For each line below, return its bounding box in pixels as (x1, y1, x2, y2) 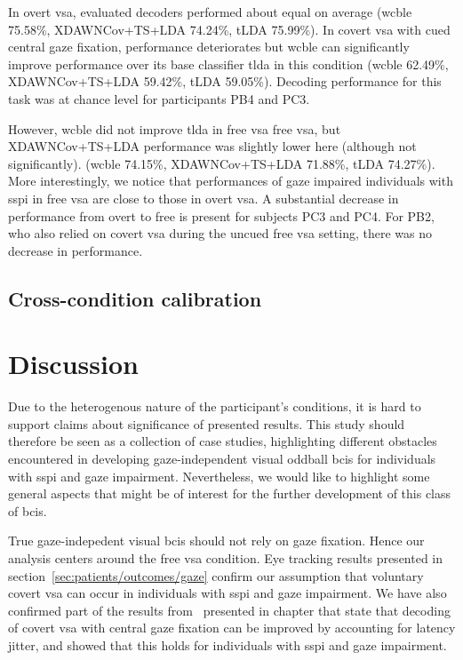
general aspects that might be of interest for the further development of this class (8, 484, 451, 503)
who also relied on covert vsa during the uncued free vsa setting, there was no (8, 224, 432, 243)
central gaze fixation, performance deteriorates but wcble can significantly (8, 37, 410, 56)
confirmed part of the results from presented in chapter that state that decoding (8, 600, 451, 619)
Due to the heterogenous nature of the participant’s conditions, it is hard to (8, 397, 421, 416)
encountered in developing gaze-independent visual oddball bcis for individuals (8, 449, 436, 467)
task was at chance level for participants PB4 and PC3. (8, 89, 310, 107)
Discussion (8, 346, 139, 382)
